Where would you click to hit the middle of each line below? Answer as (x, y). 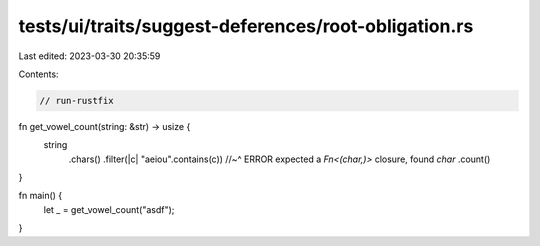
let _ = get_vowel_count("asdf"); (109, 209)
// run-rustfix (76, 100)
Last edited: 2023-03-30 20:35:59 (89, 56)
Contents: (38, 74)
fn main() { (40, 196)
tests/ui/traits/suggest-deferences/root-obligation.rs (246, 26)
